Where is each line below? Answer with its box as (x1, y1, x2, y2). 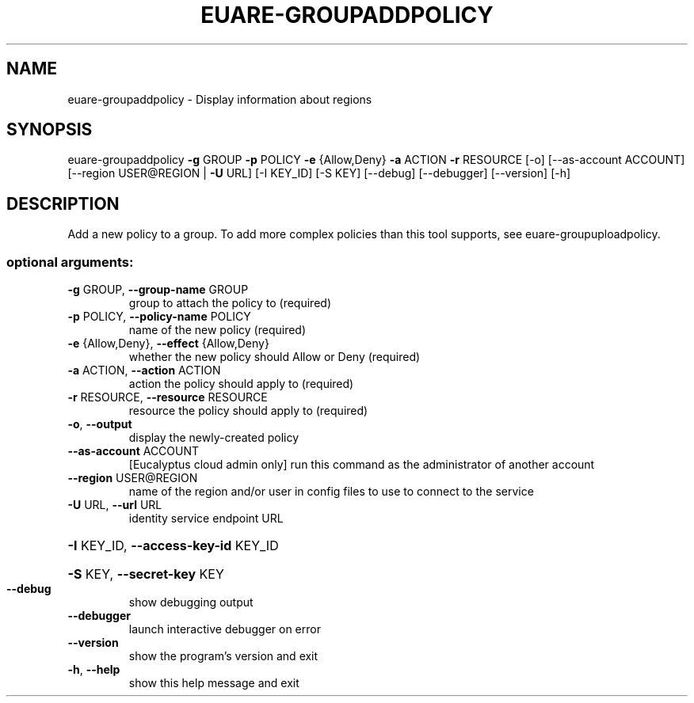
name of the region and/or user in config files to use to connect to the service (128, 484, 534, 499)
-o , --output (67, 417, 132, 431)
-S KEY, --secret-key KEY (67, 566, 224, 583)
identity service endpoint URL (128, 511, 284, 526)
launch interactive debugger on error (128, 622, 321, 636)
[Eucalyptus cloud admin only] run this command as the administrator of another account (128, 458, 595, 472)
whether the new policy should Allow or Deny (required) (128, 350, 421, 364)
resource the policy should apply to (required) (128, 404, 368, 418)
